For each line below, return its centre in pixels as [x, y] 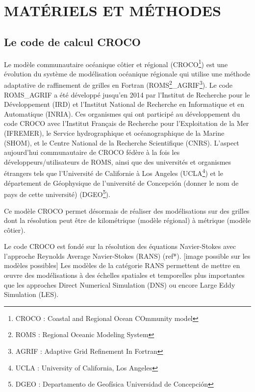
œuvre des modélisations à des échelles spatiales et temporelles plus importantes [124, 275]
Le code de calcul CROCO [72, 41]
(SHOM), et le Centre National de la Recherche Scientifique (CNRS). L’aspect [122, 142]
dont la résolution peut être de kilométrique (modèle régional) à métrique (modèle [127, 220]
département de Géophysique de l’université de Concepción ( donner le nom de [121, 183]
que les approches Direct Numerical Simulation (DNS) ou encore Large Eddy [120, 284]
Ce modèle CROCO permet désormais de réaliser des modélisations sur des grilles [127, 210]
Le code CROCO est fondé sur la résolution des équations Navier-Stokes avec [120, 246]
